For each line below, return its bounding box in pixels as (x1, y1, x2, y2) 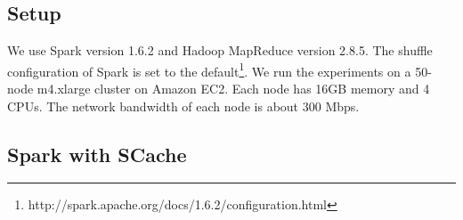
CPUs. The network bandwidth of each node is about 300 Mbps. (7, 96, 360, 115)
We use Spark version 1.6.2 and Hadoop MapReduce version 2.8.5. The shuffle (7, 41, 433, 60)
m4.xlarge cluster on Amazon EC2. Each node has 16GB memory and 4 (37, 79, 430, 98)
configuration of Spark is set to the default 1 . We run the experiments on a (7, 59, 411, 80)
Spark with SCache (7, 140, 187, 167)
